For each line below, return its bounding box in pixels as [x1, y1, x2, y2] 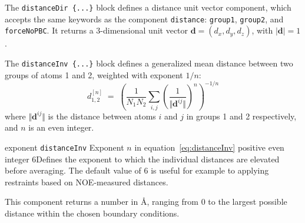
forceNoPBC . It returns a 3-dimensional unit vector [5, 24, 188, 36]
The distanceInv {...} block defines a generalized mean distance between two [5, 56, 293, 69]
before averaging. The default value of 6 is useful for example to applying [5, 164, 269, 177]
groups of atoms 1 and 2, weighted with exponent [5, 68, 183, 81]
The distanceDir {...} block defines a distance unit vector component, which [5, 1, 291, 13]
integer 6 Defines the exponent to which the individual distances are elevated [5, 152, 280, 165]
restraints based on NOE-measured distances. [5, 175, 168, 188]
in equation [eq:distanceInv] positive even [134, 141, 284, 153]
